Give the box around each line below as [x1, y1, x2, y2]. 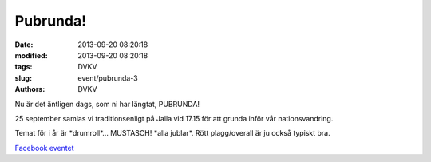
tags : [14, 62, 33, 72]
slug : [14, 73, 32, 83]
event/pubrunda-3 [77, 73, 139, 83]
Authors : [14, 85, 45, 94]
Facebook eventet [14, 143, 75, 152]
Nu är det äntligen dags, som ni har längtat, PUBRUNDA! [14, 99, 200, 109]
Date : [14, 40, 34, 49]
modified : [14, 50, 48, 60]
